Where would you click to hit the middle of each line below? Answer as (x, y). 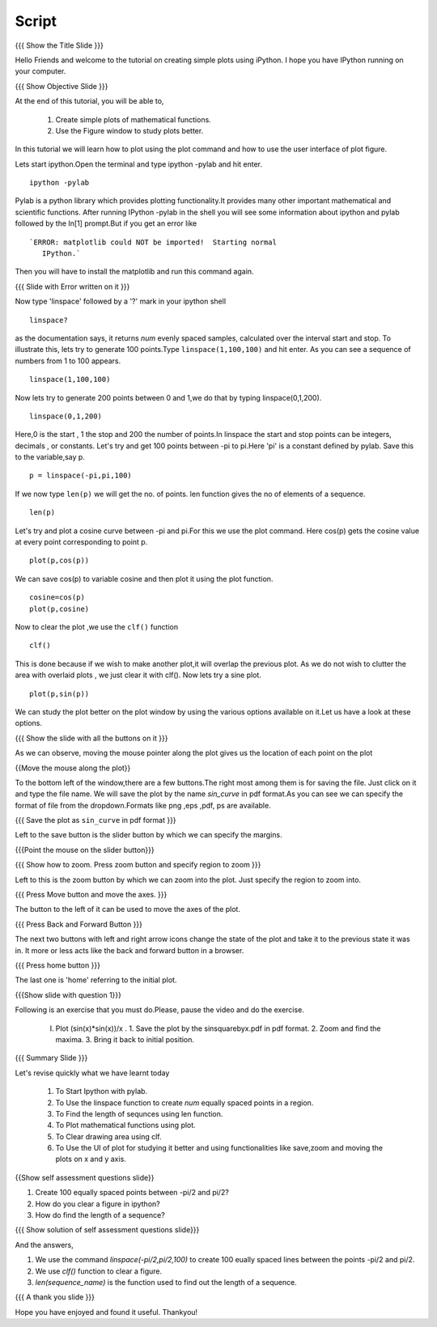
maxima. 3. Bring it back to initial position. (125, 1039)
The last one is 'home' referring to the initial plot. (96, 980)
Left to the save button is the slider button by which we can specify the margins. (148, 835)
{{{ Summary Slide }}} (51, 1058)
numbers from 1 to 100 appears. (68, 361)
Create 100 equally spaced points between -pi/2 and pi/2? (132, 1193)
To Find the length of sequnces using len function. (139, 1113)
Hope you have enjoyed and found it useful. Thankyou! (106, 1312)
